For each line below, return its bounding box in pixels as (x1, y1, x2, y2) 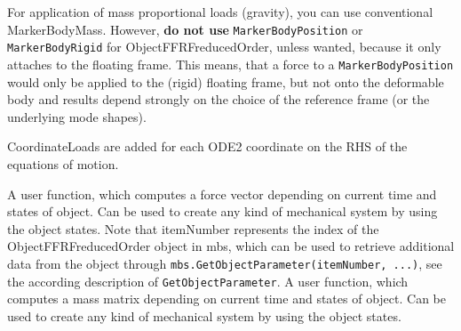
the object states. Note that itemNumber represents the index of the (7, 219, 379, 238)
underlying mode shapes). (7, 107, 147, 125)
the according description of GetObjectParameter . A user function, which (7, 271, 409, 290)
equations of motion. (7, 154, 119, 173)
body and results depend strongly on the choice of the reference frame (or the (7, 90, 430, 109)
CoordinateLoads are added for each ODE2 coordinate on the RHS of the (7, 137, 408, 156)
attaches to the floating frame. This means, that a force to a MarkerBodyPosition (7, 54, 454, 73)
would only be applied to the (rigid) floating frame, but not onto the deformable (7, 72, 444, 91)
